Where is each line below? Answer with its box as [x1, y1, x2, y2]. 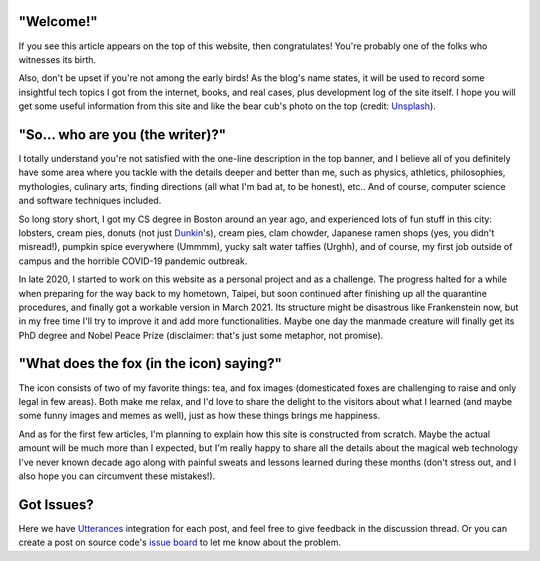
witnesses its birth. [18, 53, 97, 65]
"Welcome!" [18, 13, 99, 30]
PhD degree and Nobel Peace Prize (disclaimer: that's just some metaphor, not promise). [18, 329, 384, 341]
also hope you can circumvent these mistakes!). [18, 470, 216, 482]
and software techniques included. [18, 195, 162, 207]
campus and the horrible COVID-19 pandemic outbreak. [18, 255, 248, 267]
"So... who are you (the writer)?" [18, 126, 227, 143]
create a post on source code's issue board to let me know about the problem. [18, 536, 342, 549]
